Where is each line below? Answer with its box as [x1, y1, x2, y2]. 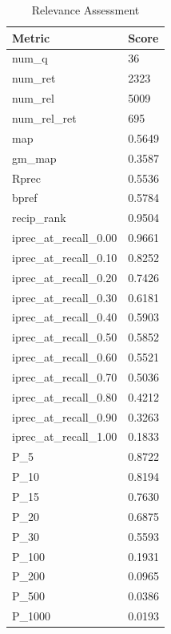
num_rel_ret [12, 109, 77, 126]
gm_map [12, 149, 57, 166]
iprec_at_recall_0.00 [12, 229, 117, 246]
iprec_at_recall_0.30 [12, 289, 117, 305]
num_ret [12, 70, 56, 87]
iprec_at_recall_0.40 [12, 309, 117, 325]
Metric [12, 29, 50, 46]
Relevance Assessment [31, 2, 140, 18]
